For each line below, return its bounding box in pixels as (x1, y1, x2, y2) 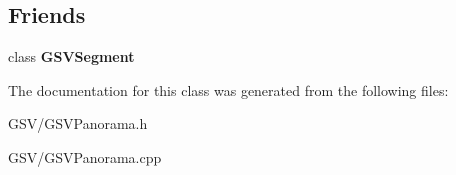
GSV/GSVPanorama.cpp (8, 146, 162, 167)
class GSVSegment (8, 46, 135, 67)
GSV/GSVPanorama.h (8, 113, 148, 134)
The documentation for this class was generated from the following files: (8, 79, 449, 100)
